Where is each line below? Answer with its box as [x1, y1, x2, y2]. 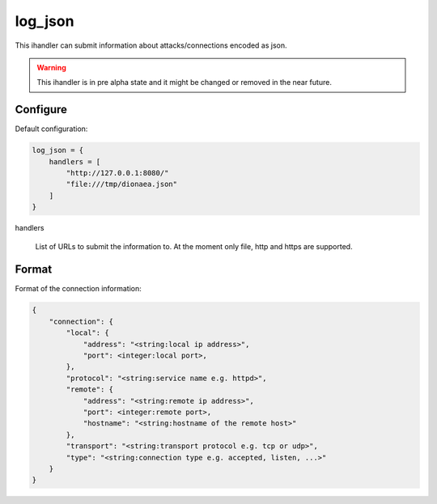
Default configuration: [15, 124, 88, 133]
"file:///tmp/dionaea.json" [66, 180, 178, 189]
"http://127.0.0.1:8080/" [66, 168, 169, 177]
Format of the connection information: [15, 284, 142, 294]
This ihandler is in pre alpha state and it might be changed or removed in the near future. [36, 78, 332, 87]
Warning [36, 62, 66, 72]
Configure [15, 103, 68, 116]
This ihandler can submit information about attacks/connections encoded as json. [15, 40, 287, 50]
